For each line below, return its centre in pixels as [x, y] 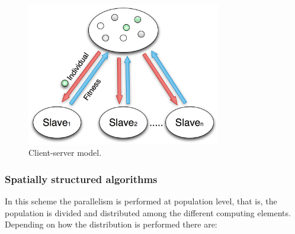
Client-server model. [65, 153]
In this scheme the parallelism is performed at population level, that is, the [141, 201]
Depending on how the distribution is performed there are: [111, 224]
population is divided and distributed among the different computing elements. [148, 212]
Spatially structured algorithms [81, 179]
